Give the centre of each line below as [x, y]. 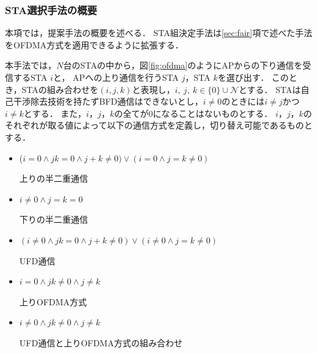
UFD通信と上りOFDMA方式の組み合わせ [101, 342]
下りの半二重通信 [54, 219]
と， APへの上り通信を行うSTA [116, 77]
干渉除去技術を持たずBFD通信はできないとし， [108, 101]
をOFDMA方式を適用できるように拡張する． [94, 44]
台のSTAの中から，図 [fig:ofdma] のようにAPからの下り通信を [183, 65]
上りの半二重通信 [54, 178]
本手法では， [31, 65]
